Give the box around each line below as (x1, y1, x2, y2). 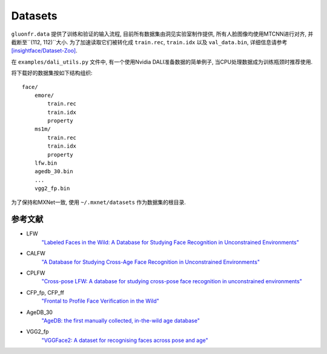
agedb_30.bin (34, 168, 73, 175)
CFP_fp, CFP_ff (26, 289, 65, 296)
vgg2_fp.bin (34, 185, 70, 192)
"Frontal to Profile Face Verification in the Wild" (41, 297, 160, 305)
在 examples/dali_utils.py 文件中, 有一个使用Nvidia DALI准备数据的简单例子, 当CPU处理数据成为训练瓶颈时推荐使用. (11, 58, 313, 65)
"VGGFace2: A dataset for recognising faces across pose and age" (41, 336, 208, 344)
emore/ (34, 91, 54, 99)
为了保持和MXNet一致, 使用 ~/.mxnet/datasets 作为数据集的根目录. (11, 198, 186, 206)
